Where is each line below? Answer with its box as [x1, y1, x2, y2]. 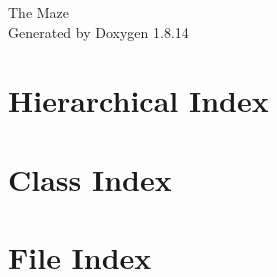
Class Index [8, 158, 172, 199]
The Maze [8, 2, 70, 22]
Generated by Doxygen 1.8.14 [8, 21, 189, 42]
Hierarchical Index [8, 80, 269, 121]
